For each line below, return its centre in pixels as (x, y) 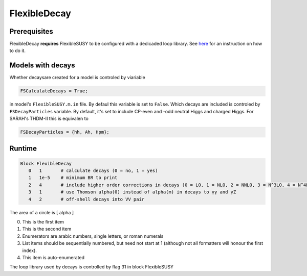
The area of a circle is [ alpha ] (42, 212)
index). (29, 250)
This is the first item (43, 222)
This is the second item (47, 229)
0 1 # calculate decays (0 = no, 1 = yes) (93, 171)
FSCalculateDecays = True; (54, 91)
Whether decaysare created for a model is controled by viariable (77, 78)
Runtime (23, 148)
